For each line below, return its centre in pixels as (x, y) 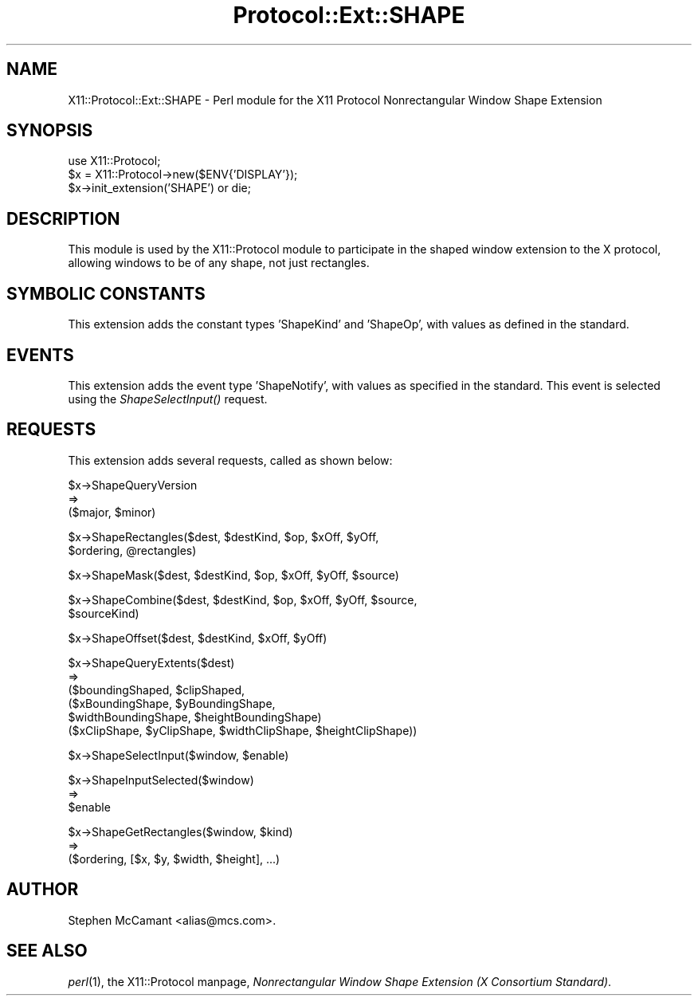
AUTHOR (43, 890)
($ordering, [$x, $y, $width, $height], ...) (174, 859)
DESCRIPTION (63, 218)
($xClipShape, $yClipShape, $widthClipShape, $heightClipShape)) (243, 730)
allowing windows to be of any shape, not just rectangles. (219, 263)
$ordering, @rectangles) (132, 550)
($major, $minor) (112, 512)
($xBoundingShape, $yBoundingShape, (172, 703)
